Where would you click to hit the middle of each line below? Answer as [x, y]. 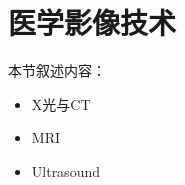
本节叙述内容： [57, 70]
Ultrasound [65, 170]
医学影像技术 [92, 22]
